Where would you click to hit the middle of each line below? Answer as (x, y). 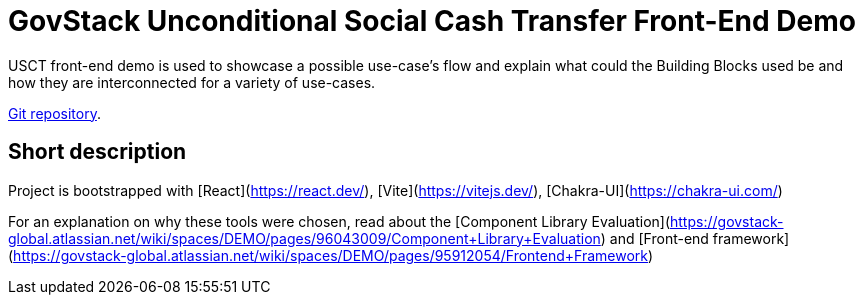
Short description (97, 152)
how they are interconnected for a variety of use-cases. (192, 82)
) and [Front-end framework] (695, 238)
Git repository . (54, 113)
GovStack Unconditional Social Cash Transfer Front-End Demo (432, 21)
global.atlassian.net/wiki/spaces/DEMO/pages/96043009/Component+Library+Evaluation (304, 238)
